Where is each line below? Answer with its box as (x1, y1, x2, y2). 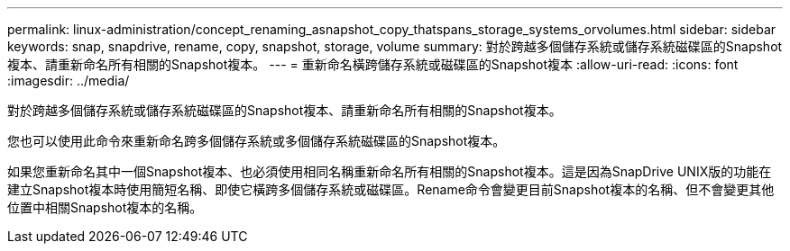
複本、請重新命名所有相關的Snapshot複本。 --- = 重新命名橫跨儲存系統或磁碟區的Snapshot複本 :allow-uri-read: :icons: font (7, 57, 739, 72)
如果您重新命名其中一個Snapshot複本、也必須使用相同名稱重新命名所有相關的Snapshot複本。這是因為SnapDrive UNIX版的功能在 (7, 164, 772, 179)
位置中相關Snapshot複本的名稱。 (7, 200, 203, 215)
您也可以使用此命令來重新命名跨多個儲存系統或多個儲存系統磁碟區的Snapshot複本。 (7, 133, 506, 148)
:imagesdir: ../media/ (7, 73, 130, 88)
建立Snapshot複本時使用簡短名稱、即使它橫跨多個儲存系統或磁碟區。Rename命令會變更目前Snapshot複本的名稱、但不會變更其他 (7, 182, 775, 197)
